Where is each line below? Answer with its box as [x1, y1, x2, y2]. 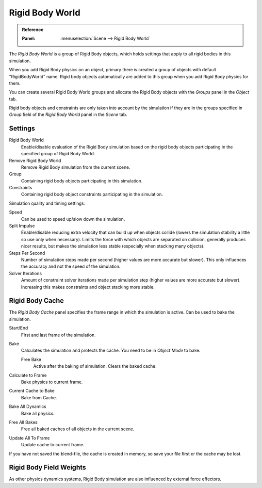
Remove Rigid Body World [9, 158, 61, 163]
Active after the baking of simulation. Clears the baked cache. [33, 363, 157, 369]
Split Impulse [9, 223, 35, 229]
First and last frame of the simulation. [21, 332, 96, 338]
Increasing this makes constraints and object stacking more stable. [21, 284, 155, 290]
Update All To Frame [9, 435, 50, 441]
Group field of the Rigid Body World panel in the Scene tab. [9, 112, 127, 117]
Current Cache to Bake [9, 388, 55, 394]
